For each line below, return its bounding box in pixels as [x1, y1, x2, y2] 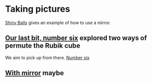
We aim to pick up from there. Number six [5, 55, 90, 60]
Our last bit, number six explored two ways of [5, 34, 147, 42]
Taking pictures [5, 3, 70, 15]
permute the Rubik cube [5, 42, 81, 50]
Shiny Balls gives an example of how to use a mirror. [5, 20, 111, 26]
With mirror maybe [5, 69, 64, 77]
